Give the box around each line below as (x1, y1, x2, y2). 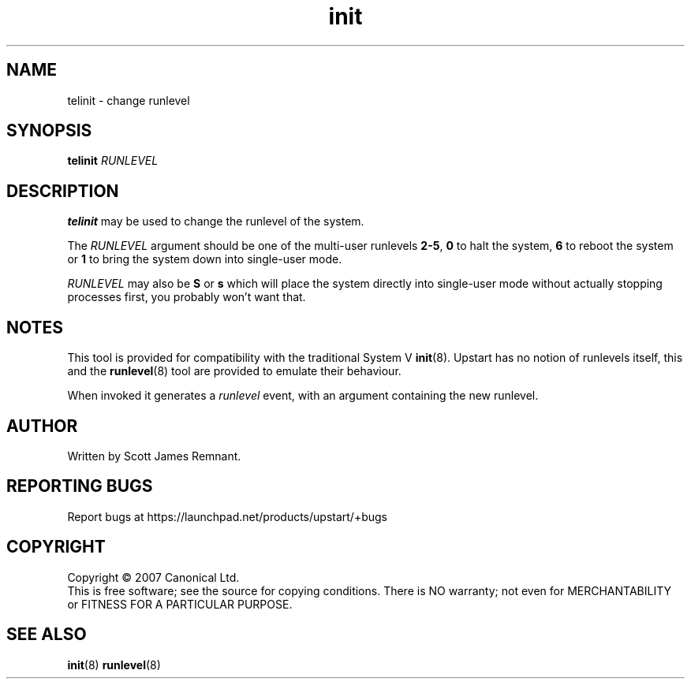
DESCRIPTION (6, 181, 119, 201)
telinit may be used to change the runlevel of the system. (67, 214, 364, 229)
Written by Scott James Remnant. (67, 449, 241, 463)
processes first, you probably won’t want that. (67, 290, 306, 304)
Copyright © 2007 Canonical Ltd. (67, 570, 240, 584)
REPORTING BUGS (6, 476, 153, 497)
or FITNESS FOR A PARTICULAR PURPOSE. (67, 597, 293, 611)
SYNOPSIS (6, 121, 92, 141)
